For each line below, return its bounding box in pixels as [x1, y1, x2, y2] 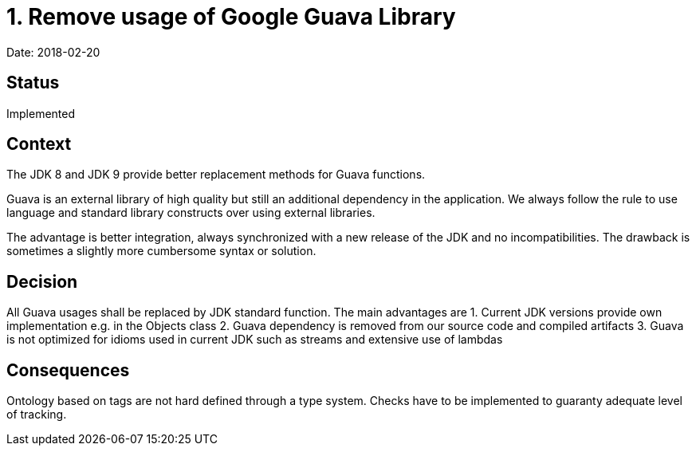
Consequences [6, 360, 130, 380]
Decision [6, 271, 78, 292]
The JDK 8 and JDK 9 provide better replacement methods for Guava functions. [6, 167, 426, 182]
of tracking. [6, 407, 67, 422]
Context [6, 134, 72, 155]
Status [6, 73, 60, 93]
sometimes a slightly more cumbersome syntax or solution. [6, 244, 317, 258]
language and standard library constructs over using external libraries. [6, 206, 376, 220]
